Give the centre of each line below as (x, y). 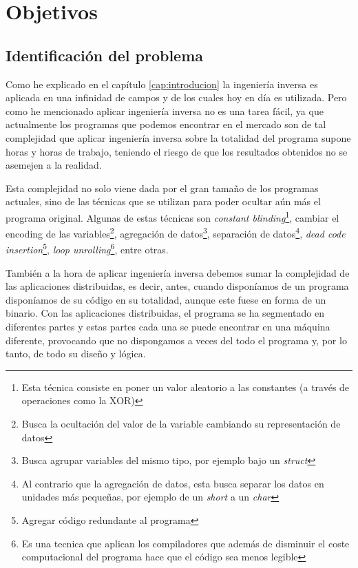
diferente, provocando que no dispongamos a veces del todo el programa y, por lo (176, 340)
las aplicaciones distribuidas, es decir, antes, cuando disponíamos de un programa (177, 286)
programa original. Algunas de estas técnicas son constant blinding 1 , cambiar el (172, 216)
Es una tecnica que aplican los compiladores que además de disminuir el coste (186, 543)
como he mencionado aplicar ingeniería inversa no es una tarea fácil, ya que (165, 111)
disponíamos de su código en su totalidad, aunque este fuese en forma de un (166, 299)
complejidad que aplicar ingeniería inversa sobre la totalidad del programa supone (178, 137)
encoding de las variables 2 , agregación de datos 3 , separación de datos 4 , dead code (176, 232)
